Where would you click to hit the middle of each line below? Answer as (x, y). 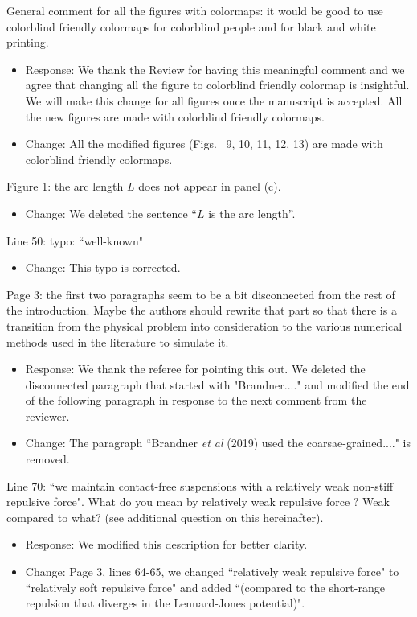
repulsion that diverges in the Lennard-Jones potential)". (165, 603)
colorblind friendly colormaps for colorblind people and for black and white (191, 26)
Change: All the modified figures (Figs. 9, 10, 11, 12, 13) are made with (204, 144)
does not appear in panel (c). (210, 186)
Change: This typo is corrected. (103, 267)
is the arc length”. (252, 213)
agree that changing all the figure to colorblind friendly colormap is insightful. (217, 85)
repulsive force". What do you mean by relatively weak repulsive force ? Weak (198, 502)
